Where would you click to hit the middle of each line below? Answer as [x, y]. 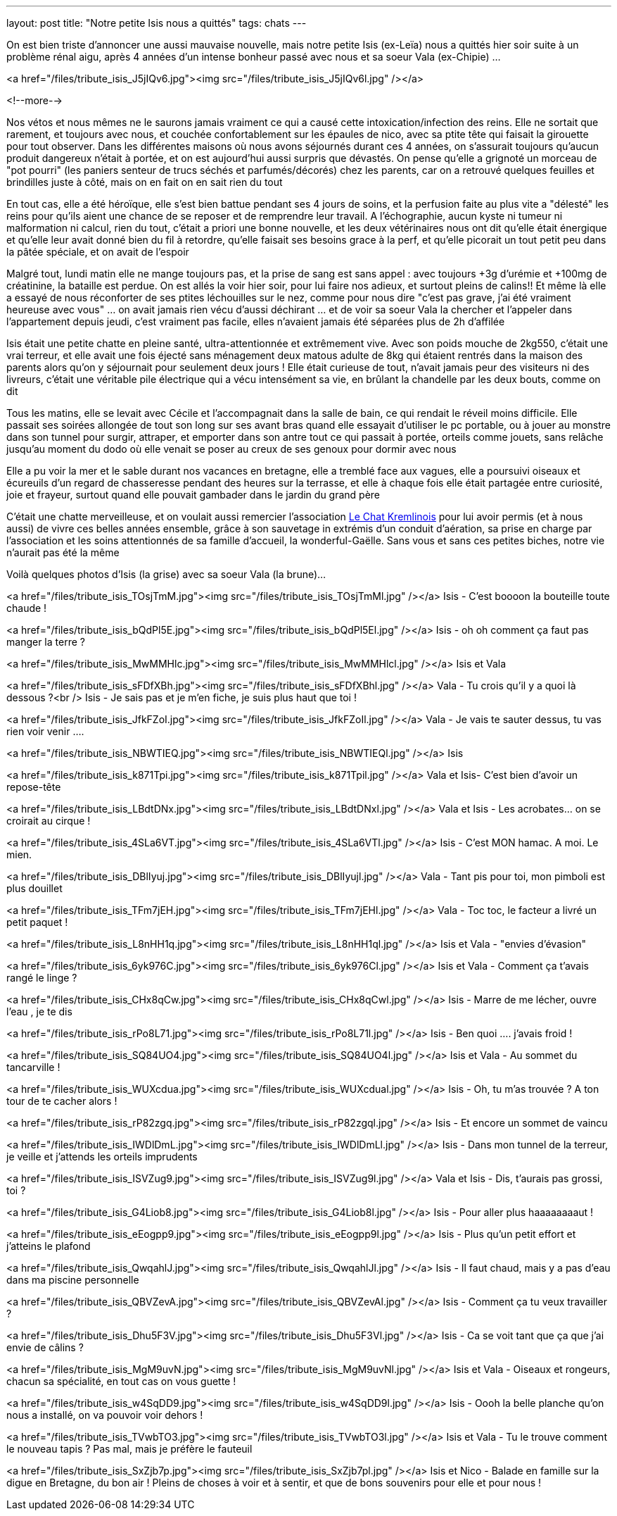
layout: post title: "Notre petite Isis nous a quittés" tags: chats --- [157, 23]
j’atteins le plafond [49, 1246]
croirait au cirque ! [49, 821]
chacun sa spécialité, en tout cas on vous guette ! [121, 1381]
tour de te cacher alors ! [62, 1101]
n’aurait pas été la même [63, 552]
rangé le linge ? [42, 978]
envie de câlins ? [45, 1347]
